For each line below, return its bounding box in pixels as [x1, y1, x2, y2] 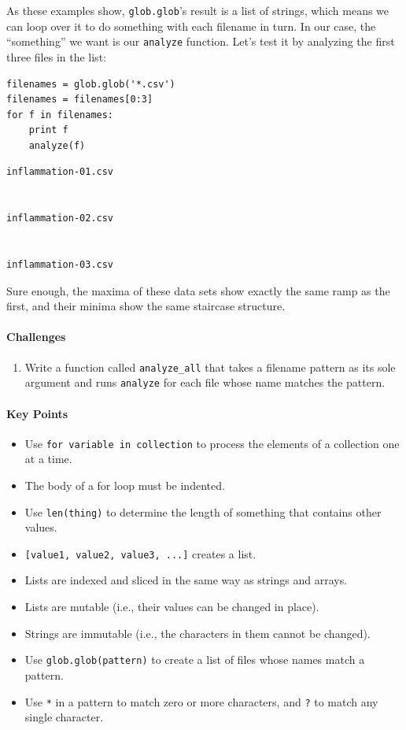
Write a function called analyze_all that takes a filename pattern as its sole [24, 358, 396, 375]
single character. [24, 709, 104, 725]
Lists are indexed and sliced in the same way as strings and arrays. [24, 572, 348, 588]
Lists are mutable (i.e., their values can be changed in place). [24, 598, 319, 615]
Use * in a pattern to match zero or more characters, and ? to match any [24, 693, 378, 710]
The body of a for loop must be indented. [24, 476, 225, 493]
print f [28, 124, 68, 136]
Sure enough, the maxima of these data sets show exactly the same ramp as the [6, 282, 390, 298]
